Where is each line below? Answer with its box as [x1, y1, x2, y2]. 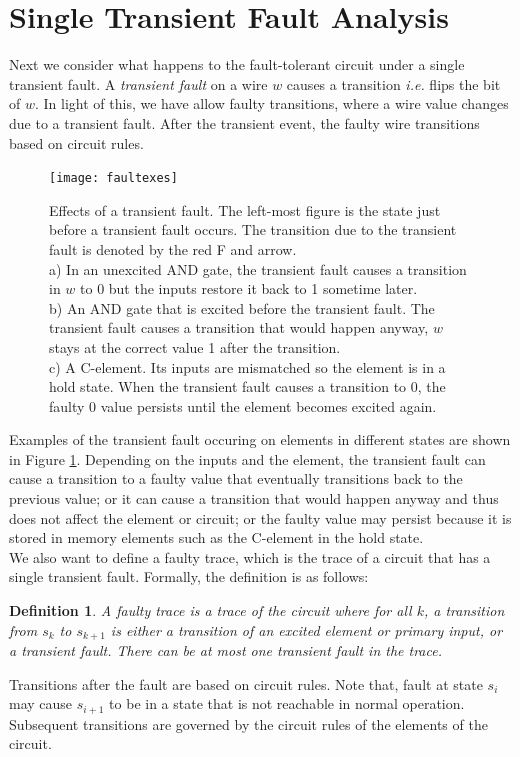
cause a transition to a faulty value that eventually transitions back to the [9, 468, 463, 489]
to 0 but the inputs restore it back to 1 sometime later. [80, 278, 418, 299]
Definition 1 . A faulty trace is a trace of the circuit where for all [9, 600, 412, 621]
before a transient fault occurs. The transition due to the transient [49, 219, 457, 240]
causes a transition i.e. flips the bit [286, 73, 501, 94]
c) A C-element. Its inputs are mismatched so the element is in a [49, 356, 446, 377]
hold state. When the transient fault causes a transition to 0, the [49, 376, 446, 397]
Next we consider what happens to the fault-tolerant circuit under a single [9, 54, 465, 75]
